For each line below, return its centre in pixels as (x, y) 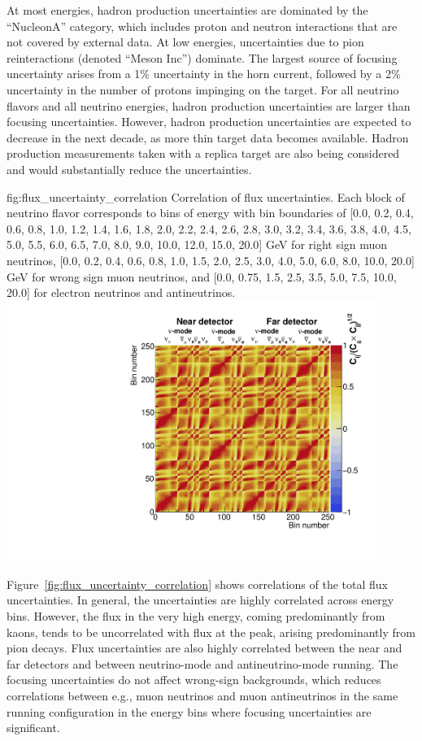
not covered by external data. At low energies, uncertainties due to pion (185, 42)
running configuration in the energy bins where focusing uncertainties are (189, 711)
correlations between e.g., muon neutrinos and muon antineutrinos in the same (202, 695)
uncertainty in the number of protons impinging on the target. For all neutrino (203, 89)
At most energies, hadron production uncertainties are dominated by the (187, 10)
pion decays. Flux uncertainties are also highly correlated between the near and (204, 648)
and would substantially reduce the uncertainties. (129, 169)
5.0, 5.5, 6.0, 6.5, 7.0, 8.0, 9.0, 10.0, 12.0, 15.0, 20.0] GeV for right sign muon (197, 244)
